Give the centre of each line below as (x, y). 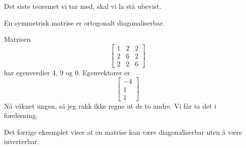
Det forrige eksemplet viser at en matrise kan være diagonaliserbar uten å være (123, 132)
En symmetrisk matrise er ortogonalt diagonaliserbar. (84, 22)
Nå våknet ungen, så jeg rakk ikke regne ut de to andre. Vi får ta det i (110, 105)
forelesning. (21, 115)
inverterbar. (22, 141)
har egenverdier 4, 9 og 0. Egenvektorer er (67, 72)
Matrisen (17, 39)
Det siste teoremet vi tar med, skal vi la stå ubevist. (83, 6)
